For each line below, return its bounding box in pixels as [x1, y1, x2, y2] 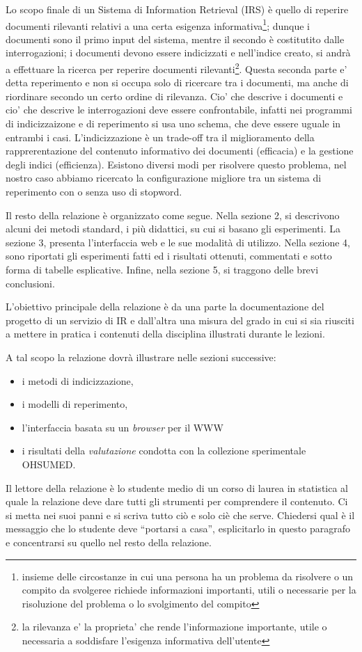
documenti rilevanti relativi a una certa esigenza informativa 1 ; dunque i [6, 16, 310, 33]
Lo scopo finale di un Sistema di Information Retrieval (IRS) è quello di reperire [6, 2, 349, 16]
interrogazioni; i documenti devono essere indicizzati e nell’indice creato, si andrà [6, 45, 351, 60]
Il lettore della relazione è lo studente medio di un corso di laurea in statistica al [6, 480, 348, 495]
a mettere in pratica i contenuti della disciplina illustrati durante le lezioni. [6, 326, 325, 341]
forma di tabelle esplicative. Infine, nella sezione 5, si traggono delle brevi [6, 262, 319, 276]
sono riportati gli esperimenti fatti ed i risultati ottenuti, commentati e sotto [6, 248, 332, 263]
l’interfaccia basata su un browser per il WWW [22, 420, 223, 434]
